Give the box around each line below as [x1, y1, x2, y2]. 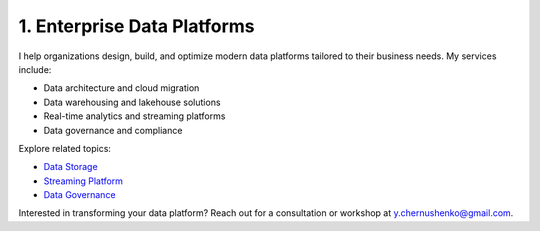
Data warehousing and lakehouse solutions [43, 96, 221, 108]
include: [18, 63, 52, 75]
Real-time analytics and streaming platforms [43, 110, 226, 122]
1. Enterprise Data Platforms [18, 15, 255, 37]
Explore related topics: [18, 142, 112, 154]
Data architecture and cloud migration [43, 82, 200, 94]
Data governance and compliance [43, 124, 183, 136]
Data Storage [43, 161, 99, 173]
